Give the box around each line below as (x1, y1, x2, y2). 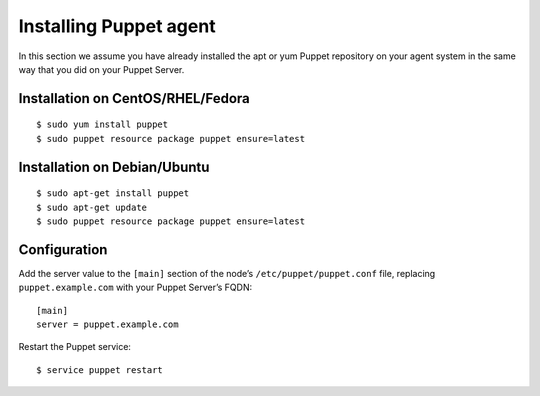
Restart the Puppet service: (18, 341, 132, 353)
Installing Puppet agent (18, 15, 216, 37)
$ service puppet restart (36, 364, 164, 375)
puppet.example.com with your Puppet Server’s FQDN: (18, 281, 253, 294)
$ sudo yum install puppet (36, 119, 169, 130)
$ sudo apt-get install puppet (36, 188, 190, 199)
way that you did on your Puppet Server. (18, 63, 185, 75)
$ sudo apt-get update (36, 201, 148, 213)
